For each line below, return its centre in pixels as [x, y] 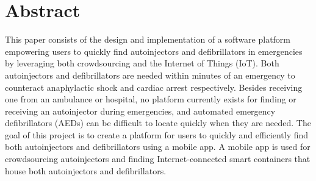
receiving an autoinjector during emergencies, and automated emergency [140, 111]
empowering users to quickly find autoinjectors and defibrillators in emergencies [154, 51]
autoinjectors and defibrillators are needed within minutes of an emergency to [150, 75]
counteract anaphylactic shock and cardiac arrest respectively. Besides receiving [154, 87]
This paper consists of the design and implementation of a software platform [148, 39]
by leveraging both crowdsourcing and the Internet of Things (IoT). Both [142, 63]
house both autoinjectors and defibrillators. [86, 170]
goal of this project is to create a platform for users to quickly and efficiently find [157, 134]
